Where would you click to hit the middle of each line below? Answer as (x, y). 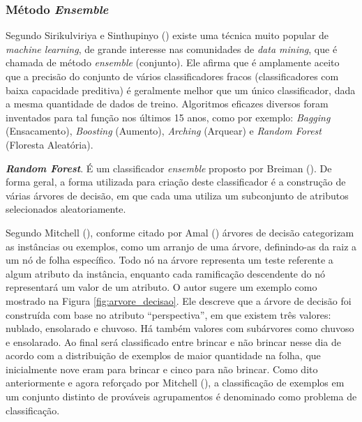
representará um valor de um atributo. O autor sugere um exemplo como (161, 287)
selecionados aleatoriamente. (66, 209)
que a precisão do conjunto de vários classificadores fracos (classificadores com (172, 76)
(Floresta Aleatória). (50, 144)
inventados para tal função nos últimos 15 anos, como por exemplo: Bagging (168, 117)
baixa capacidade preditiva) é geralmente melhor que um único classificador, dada (181, 90)
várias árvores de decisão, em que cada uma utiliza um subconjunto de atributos (177, 195)
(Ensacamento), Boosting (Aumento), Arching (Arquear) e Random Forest (164, 131)
